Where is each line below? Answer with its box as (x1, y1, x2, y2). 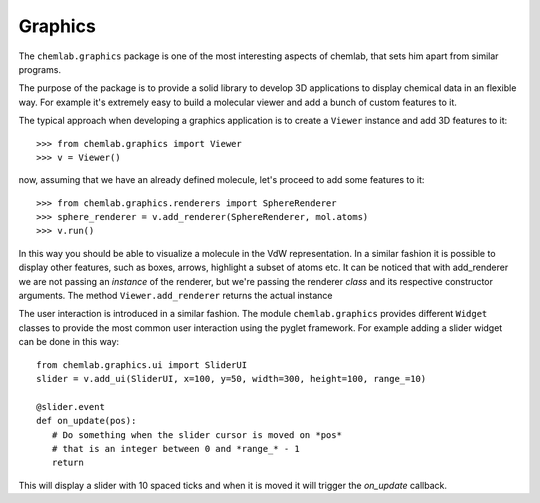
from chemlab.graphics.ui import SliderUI (36, 359, 248, 370)
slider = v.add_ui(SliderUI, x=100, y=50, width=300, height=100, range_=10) (36, 373, 427, 384)
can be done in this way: (18, 336, 120, 348)
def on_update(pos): (36, 415, 137, 427)
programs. (18, 63, 62, 75)
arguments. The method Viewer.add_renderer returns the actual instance (18, 290, 333, 302)
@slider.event (36, 401, 105, 412)
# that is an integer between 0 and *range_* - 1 (51, 443, 300, 454)
